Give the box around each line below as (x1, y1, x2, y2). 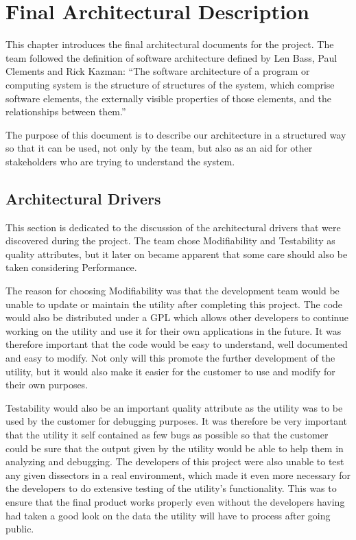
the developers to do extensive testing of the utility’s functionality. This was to (5, 481, 337, 495)
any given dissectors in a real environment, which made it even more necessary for (5, 467, 351, 482)
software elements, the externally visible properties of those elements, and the (5, 91, 332, 105)
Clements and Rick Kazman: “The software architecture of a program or (5, 64, 310, 78)
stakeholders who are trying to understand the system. (5, 154, 235, 168)
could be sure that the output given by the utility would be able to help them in (5, 441, 344, 455)
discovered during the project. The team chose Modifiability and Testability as (5, 233, 335, 248)
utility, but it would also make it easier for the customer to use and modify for (5, 364, 335, 378)
